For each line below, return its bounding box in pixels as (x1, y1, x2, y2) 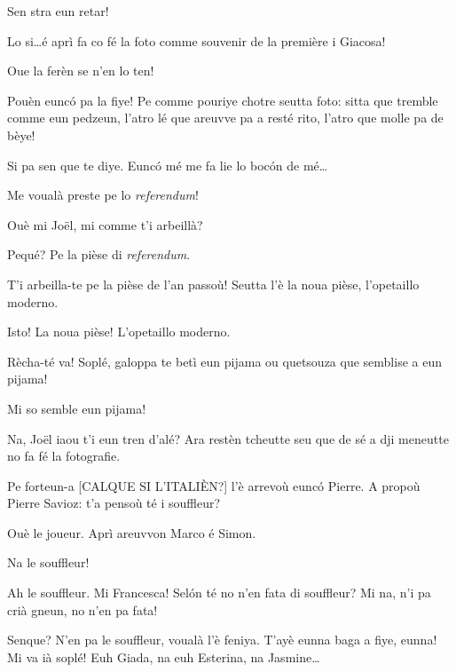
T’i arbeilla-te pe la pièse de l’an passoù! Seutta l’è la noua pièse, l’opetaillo (7, 274, 420, 293)
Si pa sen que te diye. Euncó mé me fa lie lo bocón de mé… (7, 155, 328, 174)
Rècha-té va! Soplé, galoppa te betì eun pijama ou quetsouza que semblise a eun (7, 352, 442, 370)
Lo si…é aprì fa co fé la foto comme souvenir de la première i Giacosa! (7, 31, 386, 50)
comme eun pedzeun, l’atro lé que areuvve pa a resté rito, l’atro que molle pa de (7, 108, 444, 127)
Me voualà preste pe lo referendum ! (7, 186, 199, 204)
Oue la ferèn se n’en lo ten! (7, 61, 154, 80)
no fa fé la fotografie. (7, 447, 121, 465)
